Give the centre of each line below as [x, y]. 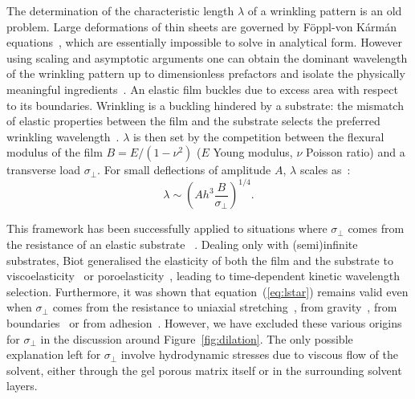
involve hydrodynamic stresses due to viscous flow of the [259, 354]
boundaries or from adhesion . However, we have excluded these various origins [204, 323]
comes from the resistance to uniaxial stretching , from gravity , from [225, 307]
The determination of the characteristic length [120, 10]
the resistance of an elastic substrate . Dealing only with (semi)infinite [182, 244]
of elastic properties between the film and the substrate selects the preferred [193, 121]
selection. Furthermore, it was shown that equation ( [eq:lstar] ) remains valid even [207, 291]
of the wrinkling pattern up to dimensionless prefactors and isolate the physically [206, 73]
